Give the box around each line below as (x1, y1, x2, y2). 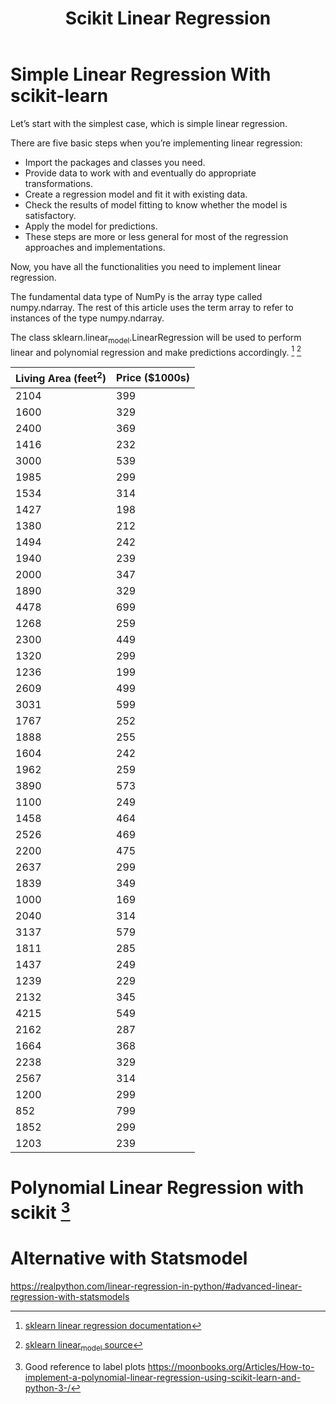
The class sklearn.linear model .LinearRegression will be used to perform (10, 331, 302, 346)
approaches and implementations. (24, 241, 166, 253)
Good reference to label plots (24, 1360, 146, 1372)
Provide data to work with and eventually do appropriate (24, 167, 257, 179)
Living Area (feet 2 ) (15, 370, 107, 386)
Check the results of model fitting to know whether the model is (24, 198, 288, 211)
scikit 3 (10, 1197, 71, 1224)
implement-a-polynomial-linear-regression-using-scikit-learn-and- (24, 1371, 302, 1383)
